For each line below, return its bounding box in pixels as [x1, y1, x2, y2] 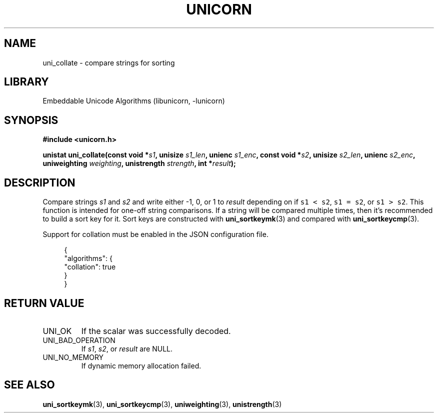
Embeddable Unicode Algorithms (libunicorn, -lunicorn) [42, 96, 225, 105]
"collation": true [64, 262, 116, 271]
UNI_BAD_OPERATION [42, 335, 115, 344]
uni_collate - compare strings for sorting [42, 58, 175, 67]
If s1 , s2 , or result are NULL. [81, 344, 173, 353]
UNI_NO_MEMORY [42, 352, 104, 361]
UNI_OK [42, 325, 72, 336]
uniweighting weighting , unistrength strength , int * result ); [42, 159, 236, 168]
